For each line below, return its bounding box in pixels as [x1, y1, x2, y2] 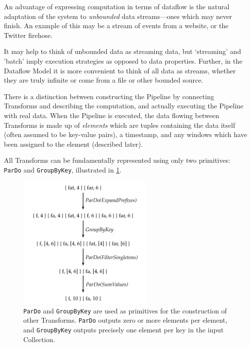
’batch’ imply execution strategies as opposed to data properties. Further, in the [4, 55, 243, 66]
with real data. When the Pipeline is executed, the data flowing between [4, 110, 219, 120]
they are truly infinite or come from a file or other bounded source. [4, 75, 203, 85]
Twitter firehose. [4, 30, 53, 40]
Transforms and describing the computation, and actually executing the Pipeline [4, 101, 244, 111]
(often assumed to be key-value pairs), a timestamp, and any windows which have [4, 129, 247, 139]
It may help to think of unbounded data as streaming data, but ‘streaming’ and [4, 46, 241, 56]
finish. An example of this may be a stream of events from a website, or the [4, 20, 229, 31]
